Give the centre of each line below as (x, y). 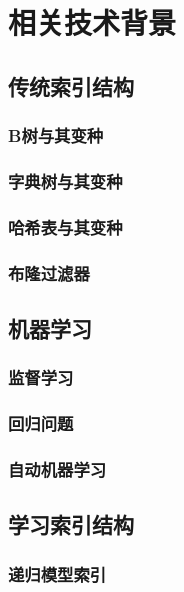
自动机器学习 (57, 468)
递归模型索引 (57, 573)
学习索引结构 (71, 524)
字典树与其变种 (65, 180)
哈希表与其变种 (65, 226)
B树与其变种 (56, 135)
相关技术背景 (92, 22)
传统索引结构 (71, 85)
